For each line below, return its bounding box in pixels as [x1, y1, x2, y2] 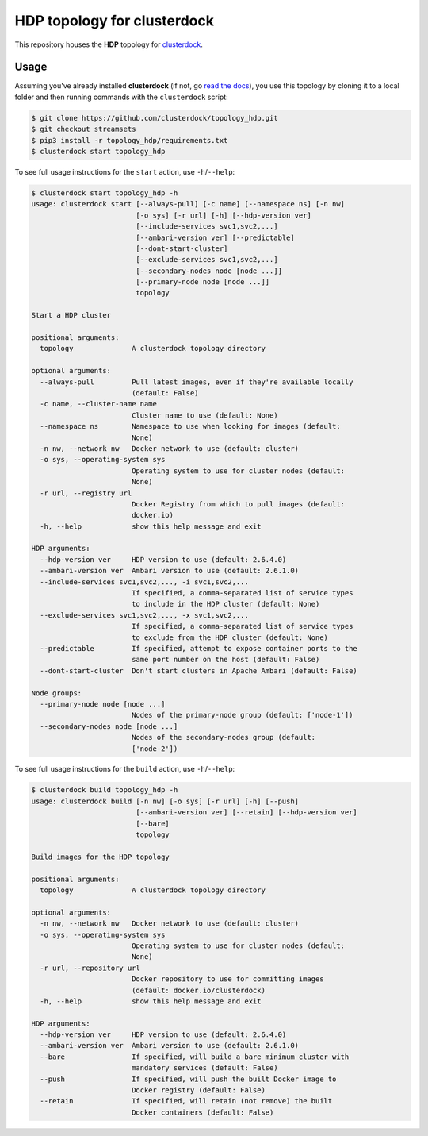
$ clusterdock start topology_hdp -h [31, 188, 178, 198]
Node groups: [31, 688, 82, 698]
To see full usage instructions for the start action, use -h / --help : [14, 167, 235, 176]
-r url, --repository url [40, 963, 140, 972]
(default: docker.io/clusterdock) [131, 985, 266, 995]
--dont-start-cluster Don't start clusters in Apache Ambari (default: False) [40, 666, 358, 675]
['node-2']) [131, 744, 178, 753]
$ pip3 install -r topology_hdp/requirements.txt [31, 136, 228, 144]
